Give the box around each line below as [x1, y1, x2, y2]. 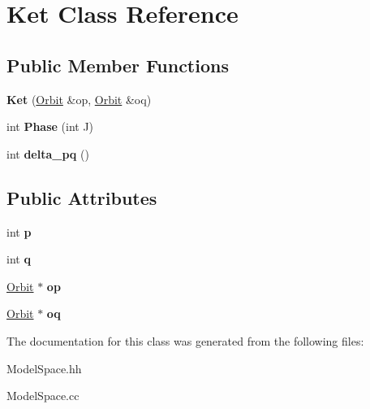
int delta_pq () [6, 145, 89, 162]
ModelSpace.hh [6, 359, 82, 376]
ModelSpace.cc [6, 387, 80, 404]
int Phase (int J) [6, 118, 94, 135]
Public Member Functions [6, 52, 229, 77]
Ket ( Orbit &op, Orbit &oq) [6, 90, 152, 107]
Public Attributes [6, 185, 157, 210]
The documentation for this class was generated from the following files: [6, 332, 364, 349]
